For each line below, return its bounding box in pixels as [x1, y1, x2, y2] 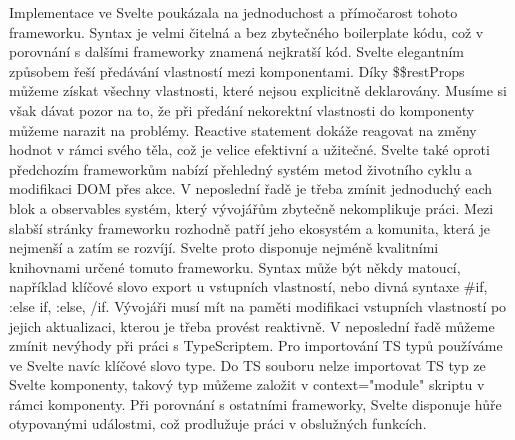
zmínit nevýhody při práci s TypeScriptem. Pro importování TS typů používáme [9, 335, 503, 356]
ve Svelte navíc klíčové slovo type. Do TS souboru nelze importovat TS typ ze [9, 354, 486, 375]
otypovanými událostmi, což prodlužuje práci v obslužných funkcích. [9, 413, 427, 434]
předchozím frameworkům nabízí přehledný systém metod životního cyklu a [9, 158, 473, 179]
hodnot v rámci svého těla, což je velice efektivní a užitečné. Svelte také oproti [9, 139, 490, 160]
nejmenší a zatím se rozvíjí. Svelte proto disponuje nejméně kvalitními [9, 237, 439, 258]
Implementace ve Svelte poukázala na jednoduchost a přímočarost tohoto [9, 2, 458, 22]
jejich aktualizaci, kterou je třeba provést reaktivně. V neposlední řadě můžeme [9, 315, 495, 336]
